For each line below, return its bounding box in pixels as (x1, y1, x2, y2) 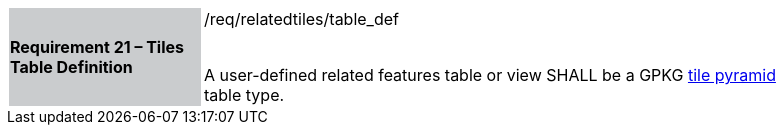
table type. (204, 85, 285, 105)
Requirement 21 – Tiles (10, 37, 185, 57)
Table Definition (10, 57, 133, 77)
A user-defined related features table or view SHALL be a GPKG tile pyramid (204, 65, 776, 85)
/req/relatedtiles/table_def (204, 9, 399, 29)
